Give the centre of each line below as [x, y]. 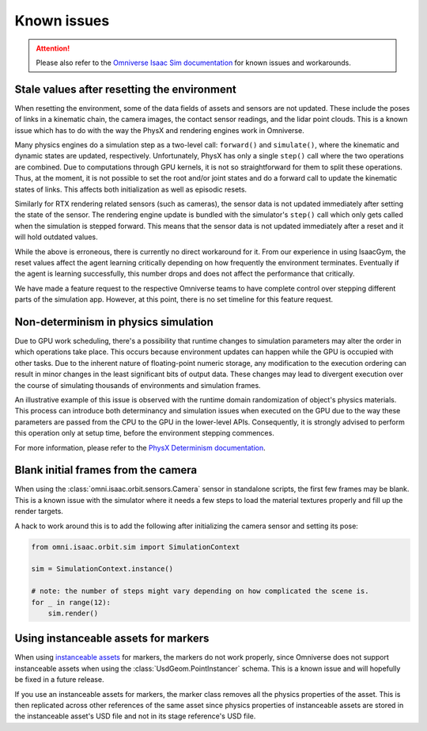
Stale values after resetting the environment [125, 89]
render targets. [39, 512]
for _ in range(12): [71, 602]
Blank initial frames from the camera [106, 470]
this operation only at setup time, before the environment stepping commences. [144, 433]
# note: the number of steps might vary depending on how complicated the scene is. [200, 591]
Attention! [53, 48]
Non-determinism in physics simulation [114, 322]
